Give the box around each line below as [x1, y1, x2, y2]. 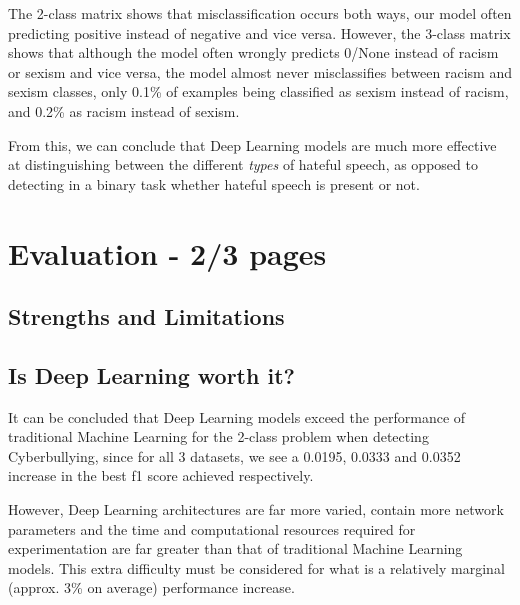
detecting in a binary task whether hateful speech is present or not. [8, 173, 420, 194]
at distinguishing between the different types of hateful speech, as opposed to [8, 154, 478, 175]
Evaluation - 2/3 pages [8, 232, 327, 273]
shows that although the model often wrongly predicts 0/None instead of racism [8, 42, 499, 63]
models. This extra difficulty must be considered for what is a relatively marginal [8, 557, 505, 578]
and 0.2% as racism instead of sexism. [8, 100, 240, 121]
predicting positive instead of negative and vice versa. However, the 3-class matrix [8, 22, 511, 43]
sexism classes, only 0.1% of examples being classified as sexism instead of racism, [8, 81, 509, 102]
